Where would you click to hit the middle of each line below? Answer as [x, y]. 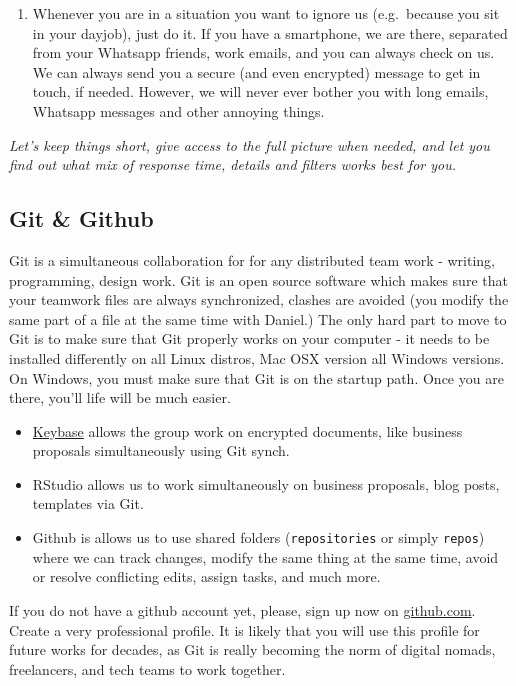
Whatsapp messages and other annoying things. [178, 110]
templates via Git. [88, 503]
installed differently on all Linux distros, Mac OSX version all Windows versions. [257, 357]
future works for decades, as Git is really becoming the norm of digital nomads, [252, 649]
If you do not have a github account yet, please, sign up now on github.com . [242, 609]
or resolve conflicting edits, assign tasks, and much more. [206, 576]
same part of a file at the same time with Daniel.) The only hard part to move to [258, 318]
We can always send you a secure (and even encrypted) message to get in [256, 71]
